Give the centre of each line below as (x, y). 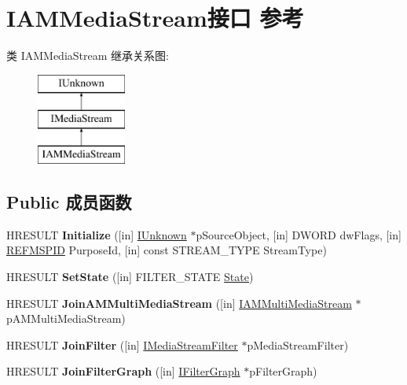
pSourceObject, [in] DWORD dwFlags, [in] (299, 234)
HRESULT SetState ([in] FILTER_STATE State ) (130, 277)
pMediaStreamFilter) (298, 344)
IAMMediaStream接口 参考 (155, 18)
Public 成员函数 (69, 202)
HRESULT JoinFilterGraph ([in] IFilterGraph (123, 371)
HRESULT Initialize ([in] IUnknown (97, 234)
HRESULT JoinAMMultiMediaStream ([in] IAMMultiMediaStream (179, 303)
